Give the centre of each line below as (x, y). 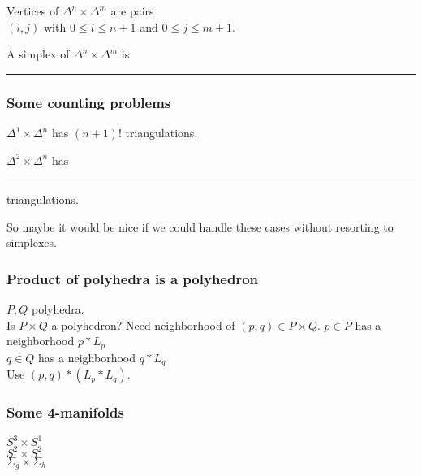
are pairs (132, 11)
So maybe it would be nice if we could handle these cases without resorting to (200, 226)
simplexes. (32, 242)
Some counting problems (89, 102)
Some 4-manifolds (65, 412)
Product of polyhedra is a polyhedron (133, 278)
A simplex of (38, 54)
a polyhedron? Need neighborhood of (143, 325)
